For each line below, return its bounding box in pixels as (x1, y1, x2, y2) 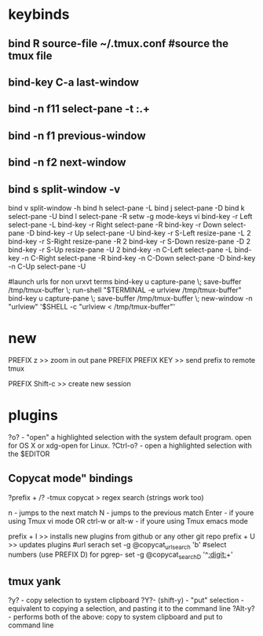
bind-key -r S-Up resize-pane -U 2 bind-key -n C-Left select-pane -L (8, 245, 233, 254)
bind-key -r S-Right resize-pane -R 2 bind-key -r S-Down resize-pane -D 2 (8, 236, 251, 246)
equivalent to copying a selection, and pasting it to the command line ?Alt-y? (8, 604, 255, 613)
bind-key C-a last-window (8, 75, 140, 89)
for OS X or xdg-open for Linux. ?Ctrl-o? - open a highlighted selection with (8, 440, 253, 450)
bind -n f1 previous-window (8, 129, 146, 142)
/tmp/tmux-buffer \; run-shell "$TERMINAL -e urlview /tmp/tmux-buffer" (8, 285, 242, 294)
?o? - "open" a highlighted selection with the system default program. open (8, 432, 252, 441)
